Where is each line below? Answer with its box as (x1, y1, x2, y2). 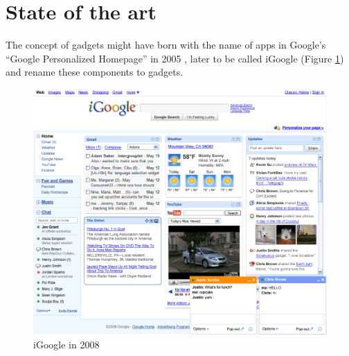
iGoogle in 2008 (33, 337, 100, 351)
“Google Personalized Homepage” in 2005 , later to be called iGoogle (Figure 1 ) (6, 51, 344, 65)
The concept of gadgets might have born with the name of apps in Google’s (6, 37, 326, 52)
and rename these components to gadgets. (6, 65, 184, 79)
